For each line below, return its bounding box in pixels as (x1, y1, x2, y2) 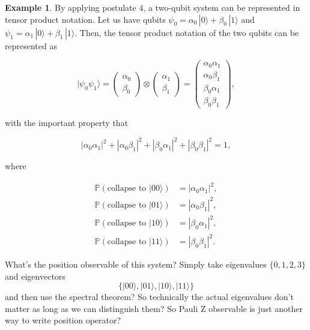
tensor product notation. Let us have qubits (5, 13, 166, 25)
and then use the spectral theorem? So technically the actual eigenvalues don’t (5, 290, 294, 303)
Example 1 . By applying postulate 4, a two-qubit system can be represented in (5, 1, 300, 13)
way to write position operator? (5, 314, 121, 326)
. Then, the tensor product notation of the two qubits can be (74, 26, 299, 38)
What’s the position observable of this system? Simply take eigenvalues (5, 258, 267, 271)
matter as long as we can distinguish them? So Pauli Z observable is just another (5, 302, 303, 314)
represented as (5, 39, 57, 52)
